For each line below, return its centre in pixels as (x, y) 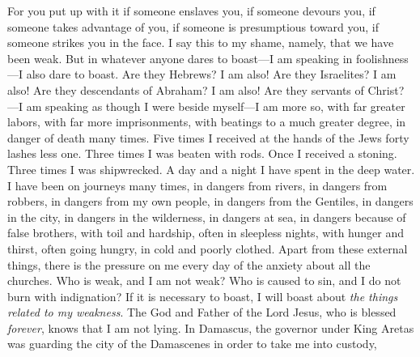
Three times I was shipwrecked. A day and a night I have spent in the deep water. (211, 169)
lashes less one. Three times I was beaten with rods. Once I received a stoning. (202, 153)
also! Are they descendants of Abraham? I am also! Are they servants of (186, 89)
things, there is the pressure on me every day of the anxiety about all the (189, 264)
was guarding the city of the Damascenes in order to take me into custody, (192, 344)
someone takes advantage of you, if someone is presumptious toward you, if (193, 26)
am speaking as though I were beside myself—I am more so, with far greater (216, 106)
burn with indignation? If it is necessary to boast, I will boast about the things (203, 296)
